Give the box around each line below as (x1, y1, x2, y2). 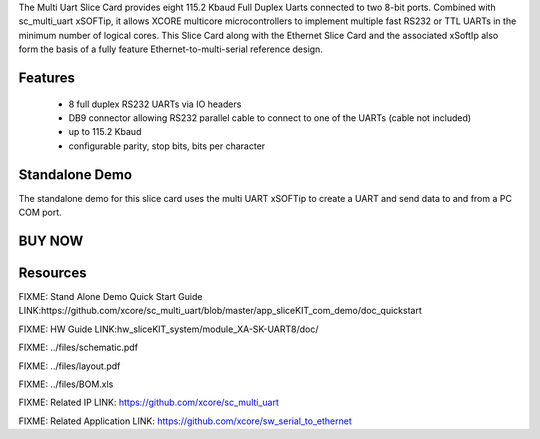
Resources (18, 264, 87, 281)
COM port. (18, 206, 62, 219)
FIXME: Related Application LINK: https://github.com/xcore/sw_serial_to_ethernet (18, 415, 352, 427)
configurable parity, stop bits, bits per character (68, 140, 266, 152)
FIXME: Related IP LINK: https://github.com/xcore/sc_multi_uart (18, 396, 280, 409)
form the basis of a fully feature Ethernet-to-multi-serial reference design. (18, 43, 324, 55)
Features (18, 69, 75, 86)
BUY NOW (18, 232, 84, 249)
